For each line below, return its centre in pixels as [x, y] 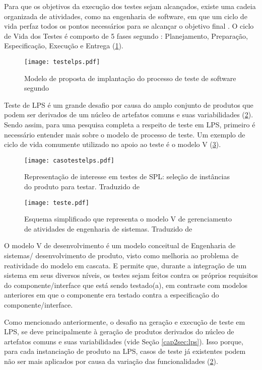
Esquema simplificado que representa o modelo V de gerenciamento [128, 219]
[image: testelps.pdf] [62, 62]
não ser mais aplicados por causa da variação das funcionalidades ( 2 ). [111, 361]
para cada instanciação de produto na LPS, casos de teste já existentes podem [125, 351]
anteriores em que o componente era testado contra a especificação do [112, 295]
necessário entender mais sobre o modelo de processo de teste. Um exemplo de [125, 134]
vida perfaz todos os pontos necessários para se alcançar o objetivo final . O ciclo [129, 26]
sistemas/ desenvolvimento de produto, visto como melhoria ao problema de [121, 255]
